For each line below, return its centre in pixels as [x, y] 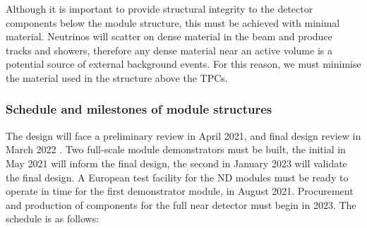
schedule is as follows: [53, 218]
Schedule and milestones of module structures [139, 109]
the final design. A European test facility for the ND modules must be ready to [177, 177]
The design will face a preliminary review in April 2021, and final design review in [183, 135]
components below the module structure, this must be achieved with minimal [173, 22]
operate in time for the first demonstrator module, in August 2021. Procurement [180, 191]
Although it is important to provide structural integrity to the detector [160, 8]
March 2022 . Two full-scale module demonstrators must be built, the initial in [176, 149]
